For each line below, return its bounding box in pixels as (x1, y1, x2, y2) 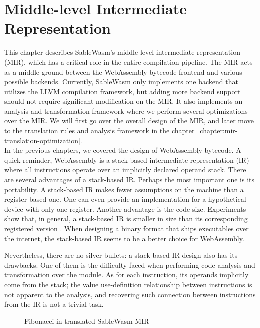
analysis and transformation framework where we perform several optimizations (4, 105, 248, 116)
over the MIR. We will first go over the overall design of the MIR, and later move (4, 115, 254, 126)
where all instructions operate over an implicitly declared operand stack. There (4, 164, 246, 175)
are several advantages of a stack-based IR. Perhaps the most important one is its (4, 174, 255, 185)
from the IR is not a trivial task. (4, 299, 104, 309)
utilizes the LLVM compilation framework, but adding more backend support (4, 86, 241, 96)
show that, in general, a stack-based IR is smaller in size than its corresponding (4, 213, 248, 224)
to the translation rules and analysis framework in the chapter (4, 125, 195, 136)
